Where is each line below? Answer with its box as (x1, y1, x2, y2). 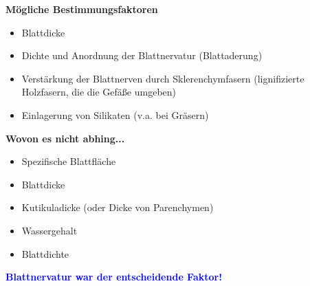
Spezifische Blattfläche (21, 154, 116, 168)
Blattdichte (21, 246, 69, 261)
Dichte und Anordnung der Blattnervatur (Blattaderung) (21, 48, 263, 63)
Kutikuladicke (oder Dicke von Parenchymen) (21, 200, 214, 214)
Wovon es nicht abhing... (5, 131, 125, 145)
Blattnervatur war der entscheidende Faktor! (5, 269, 223, 284)
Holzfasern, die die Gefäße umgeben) (21, 85, 177, 99)
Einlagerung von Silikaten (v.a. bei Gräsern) (21, 107, 209, 122)
